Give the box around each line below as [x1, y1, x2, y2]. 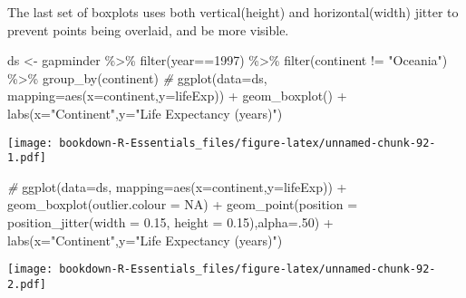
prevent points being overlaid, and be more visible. [7, 20, 289, 39]
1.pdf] [7, 151, 46, 165]
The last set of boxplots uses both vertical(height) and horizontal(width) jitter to [7, 3, 459, 21]
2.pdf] [7, 277, 46, 291]
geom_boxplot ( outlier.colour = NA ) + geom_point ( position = [7, 195, 358, 214]
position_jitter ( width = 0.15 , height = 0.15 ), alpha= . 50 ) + [7, 213, 334, 232]
